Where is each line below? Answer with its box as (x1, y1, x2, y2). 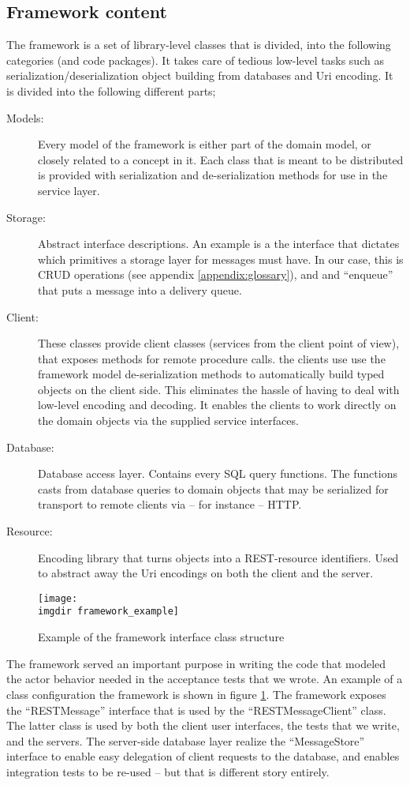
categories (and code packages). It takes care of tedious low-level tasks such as (6, 51, 384, 68)
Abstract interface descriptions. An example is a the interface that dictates (38, 235, 400, 252)
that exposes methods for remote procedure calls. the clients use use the (38, 350, 386, 366)
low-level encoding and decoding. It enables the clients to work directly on (38, 396, 397, 413)
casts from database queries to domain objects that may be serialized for (38, 480, 389, 497)
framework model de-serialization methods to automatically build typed (38, 366, 385, 382)
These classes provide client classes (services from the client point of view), (38, 335, 400, 351)
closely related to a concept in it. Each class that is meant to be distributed (38, 151, 404, 167)
